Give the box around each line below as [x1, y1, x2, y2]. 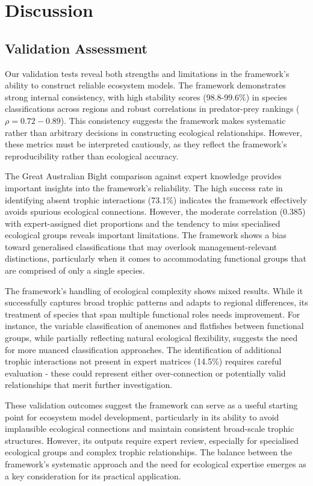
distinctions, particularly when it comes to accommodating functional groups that [5, 252, 306, 265]
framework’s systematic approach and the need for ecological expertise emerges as [5, 457, 306, 470]
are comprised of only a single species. [5, 264, 145, 277]
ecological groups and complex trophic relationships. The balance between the [5, 446, 293, 458]
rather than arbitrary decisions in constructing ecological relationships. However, [5, 126, 302, 138]
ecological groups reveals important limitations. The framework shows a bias [5, 229, 287, 241]
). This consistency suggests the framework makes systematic [60, 114, 286, 126]
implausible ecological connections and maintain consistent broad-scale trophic [5, 422, 294, 435]
